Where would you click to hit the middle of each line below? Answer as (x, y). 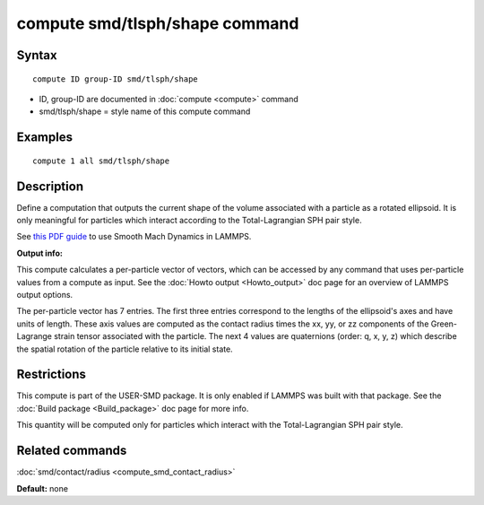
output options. (45, 295)
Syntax (37, 55)
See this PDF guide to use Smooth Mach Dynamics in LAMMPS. (134, 237)
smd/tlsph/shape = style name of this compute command (145, 111)
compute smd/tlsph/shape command (158, 23)
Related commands (72, 451)
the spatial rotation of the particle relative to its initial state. (125, 349)
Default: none (43, 488)
